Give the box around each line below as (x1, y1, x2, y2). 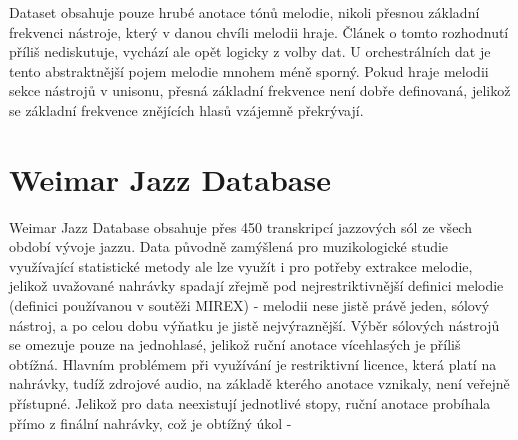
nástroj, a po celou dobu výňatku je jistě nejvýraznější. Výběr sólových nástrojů (9, 314, 500, 335)
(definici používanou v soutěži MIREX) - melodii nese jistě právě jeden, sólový (9, 295, 490, 316)
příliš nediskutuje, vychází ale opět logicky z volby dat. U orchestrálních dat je (9, 41, 491, 62)
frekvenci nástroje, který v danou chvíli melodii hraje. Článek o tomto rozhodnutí (9, 21, 509, 42)
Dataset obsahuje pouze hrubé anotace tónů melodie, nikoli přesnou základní (9, 2, 480, 22)
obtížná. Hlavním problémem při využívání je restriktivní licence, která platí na (9, 353, 497, 374)
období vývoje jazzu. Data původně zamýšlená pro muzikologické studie (9, 236, 449, 257)
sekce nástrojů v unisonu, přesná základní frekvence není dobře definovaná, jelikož (9, 80, 511, 101)
